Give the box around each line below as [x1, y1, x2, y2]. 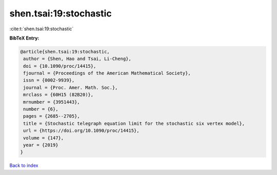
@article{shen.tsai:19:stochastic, [20, 49, 110, 54]
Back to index [9, 162, 38, 169]
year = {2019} [23, 142, 58, 148]
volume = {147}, [23, 135, 64, 141]
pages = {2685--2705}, [23, 113, 81, 119]
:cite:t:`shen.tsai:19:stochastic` [9, 26, 74, 32]
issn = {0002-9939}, [23, 77, 75, 83]
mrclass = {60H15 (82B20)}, [23, 92, 94, 98]
